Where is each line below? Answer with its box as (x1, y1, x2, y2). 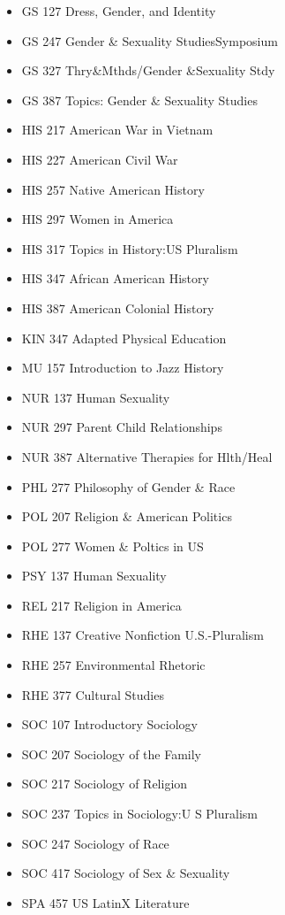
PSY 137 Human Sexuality (21, 566, 167, 585)
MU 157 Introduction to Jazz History (21, 358, 224, 377)
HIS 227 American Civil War (21, 150, 178, 168)
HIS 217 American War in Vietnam (21, 120, 214, 139)
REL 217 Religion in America (21, 596, 182, 614)
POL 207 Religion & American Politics (21, 507, 232, 526)
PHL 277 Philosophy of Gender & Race (21, 477, 236, 496)
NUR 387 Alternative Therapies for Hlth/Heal (21, 447, 273, 465)
